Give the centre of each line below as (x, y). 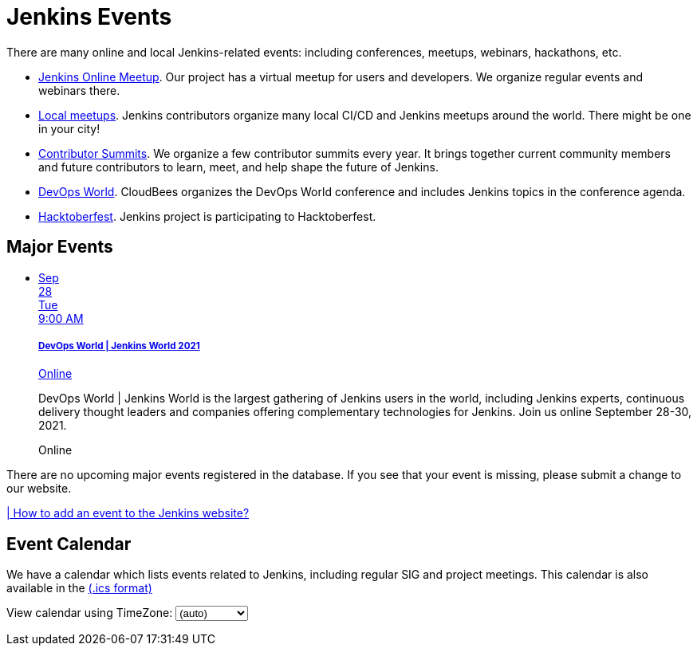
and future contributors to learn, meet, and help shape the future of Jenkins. (238, 167)
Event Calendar (69, 544)
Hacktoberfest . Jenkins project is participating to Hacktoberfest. (207, 216)
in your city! (69, 128)
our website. (39, 489)
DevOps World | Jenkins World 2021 (119, 346)
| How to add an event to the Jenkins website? (128, 513)
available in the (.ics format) (79, 588)
